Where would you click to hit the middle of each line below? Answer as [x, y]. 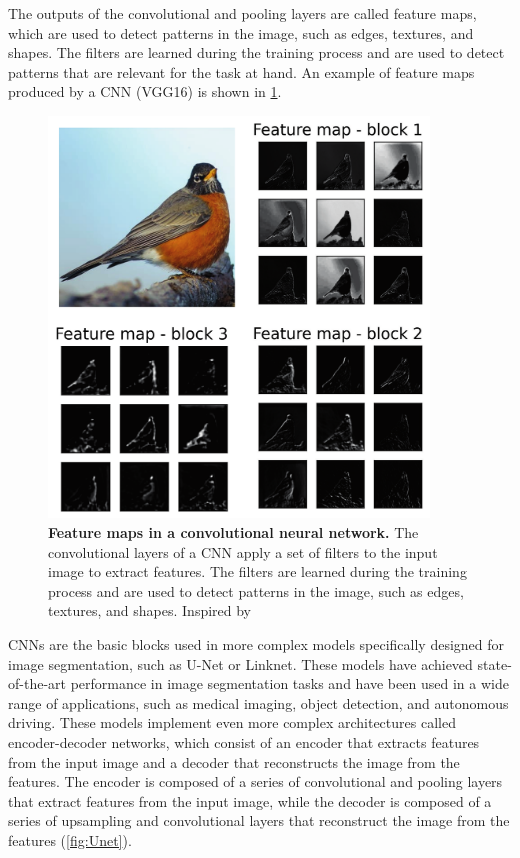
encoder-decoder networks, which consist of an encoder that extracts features [244, 741]
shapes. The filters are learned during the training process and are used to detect [256, 52]
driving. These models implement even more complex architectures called [232, 722]
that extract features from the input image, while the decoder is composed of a [250, 800]
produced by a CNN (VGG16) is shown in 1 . [145, 91]
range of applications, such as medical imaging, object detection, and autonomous [258, 702]
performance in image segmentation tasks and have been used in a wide [289, 683]
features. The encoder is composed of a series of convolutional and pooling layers [255, 781]
